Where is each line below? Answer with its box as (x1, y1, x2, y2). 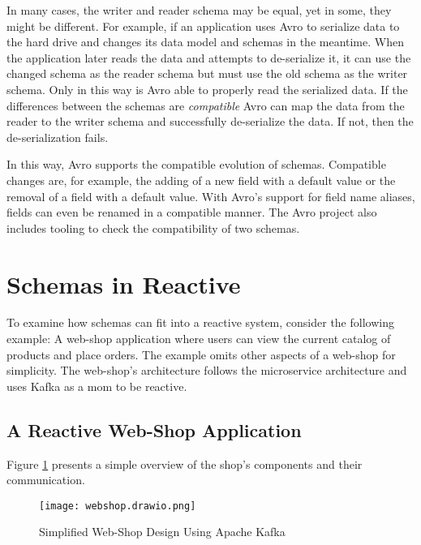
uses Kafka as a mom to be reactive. (6, 377, 187, 394)
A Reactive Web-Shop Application (6, 417, 302, 442)
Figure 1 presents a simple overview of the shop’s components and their (6, 455, 363, 472)
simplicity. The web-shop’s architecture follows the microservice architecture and (6, 362, 407, 379)
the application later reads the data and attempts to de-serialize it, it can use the (6, 49, 411, 66)
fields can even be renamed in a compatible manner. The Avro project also (6, 204, 377, 221)
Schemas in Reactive (6, 267, 241, 300)
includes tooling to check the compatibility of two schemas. (6, 219, 300, 236)
